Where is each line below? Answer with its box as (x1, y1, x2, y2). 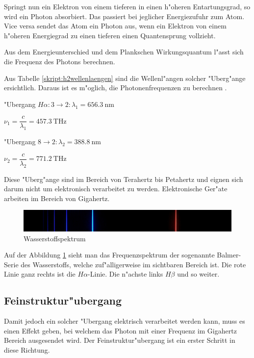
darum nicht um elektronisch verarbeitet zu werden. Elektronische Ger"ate (4, 183, 228, 194)
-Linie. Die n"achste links (88, 269, 163, 279)
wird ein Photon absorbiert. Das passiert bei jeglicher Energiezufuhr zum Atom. (4, 11, 245, 21)
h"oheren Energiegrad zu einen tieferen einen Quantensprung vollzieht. (4, 30, 216, 40)
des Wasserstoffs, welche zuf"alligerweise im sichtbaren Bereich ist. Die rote (21, 259, 246, 269)
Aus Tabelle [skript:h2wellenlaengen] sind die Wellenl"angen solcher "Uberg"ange (4, 73, 246, 83)
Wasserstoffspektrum (24, 233, 86, 243)
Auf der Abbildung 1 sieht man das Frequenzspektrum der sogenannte (4, 250, 215, 260)
